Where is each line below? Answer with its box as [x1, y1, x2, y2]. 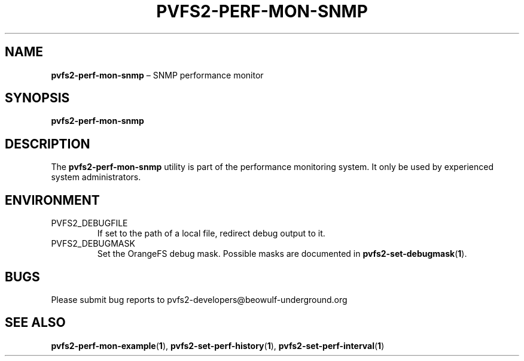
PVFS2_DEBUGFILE [51, 218, 128, 229]
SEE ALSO [5, 315, 66, 330]
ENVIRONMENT [5, 192, 100, 208]
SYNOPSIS [5, 90, 70, 106]
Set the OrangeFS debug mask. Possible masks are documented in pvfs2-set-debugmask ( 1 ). [97, 248, 467, 259]
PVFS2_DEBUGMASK [51, 238, 135, 249]
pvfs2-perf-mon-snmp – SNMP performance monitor [51, 69, 264, 80]
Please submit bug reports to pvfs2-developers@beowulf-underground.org [51, 294, 348, 305]
